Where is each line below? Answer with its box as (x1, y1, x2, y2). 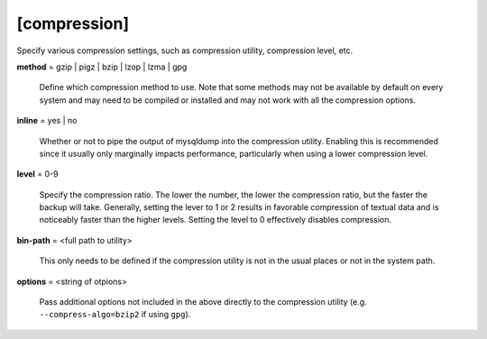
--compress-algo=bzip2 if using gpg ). (39, 309, 191, 320)
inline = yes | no (16, 115, 78, 126)
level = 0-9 (16, 169, 59, 179)
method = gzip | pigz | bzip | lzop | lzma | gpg (16, 61, 188, 72)
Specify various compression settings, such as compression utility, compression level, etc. (16, 45, 354, 56)
